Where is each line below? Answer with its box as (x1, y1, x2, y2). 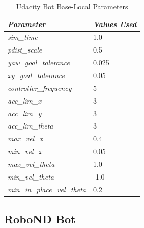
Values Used (93, 18, 137, 29)
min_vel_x (8, 146, 42, 157)
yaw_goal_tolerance (8, 57, 70, 68)
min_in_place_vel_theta (8, 184, 86, 194)
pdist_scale (8, 44, 42, 55)
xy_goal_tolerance (8, 69, 65, 80)
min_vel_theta (8, 171, 54, 182)
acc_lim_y (8, 108, 42, 118)
